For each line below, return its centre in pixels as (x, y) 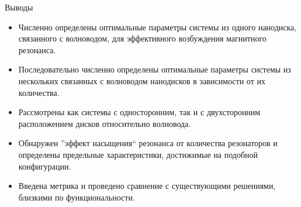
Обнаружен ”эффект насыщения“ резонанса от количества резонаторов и (148, 143)
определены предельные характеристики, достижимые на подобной (138, 154)
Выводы (19, 7)
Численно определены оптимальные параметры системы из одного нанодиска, (158, 27)
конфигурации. (45, 166)
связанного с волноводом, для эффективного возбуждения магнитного (142, 38)
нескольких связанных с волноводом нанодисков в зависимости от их (142, 80)
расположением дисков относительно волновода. (105, 123)
